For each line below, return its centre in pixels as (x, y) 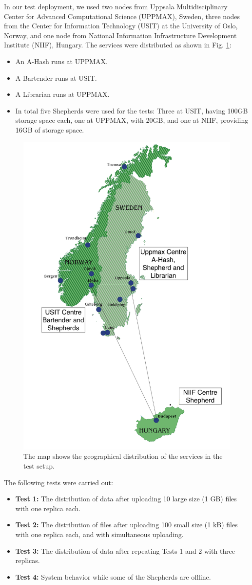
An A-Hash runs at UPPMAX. (62, 61)
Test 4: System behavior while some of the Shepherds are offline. (113, 576)
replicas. (28, 560)
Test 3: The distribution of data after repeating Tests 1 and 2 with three (125, 551)
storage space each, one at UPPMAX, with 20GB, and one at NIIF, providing (132, 120)
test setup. (39, 465)
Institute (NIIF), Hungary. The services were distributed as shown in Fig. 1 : (118, 45)
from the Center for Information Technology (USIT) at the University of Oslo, (121, 26)
